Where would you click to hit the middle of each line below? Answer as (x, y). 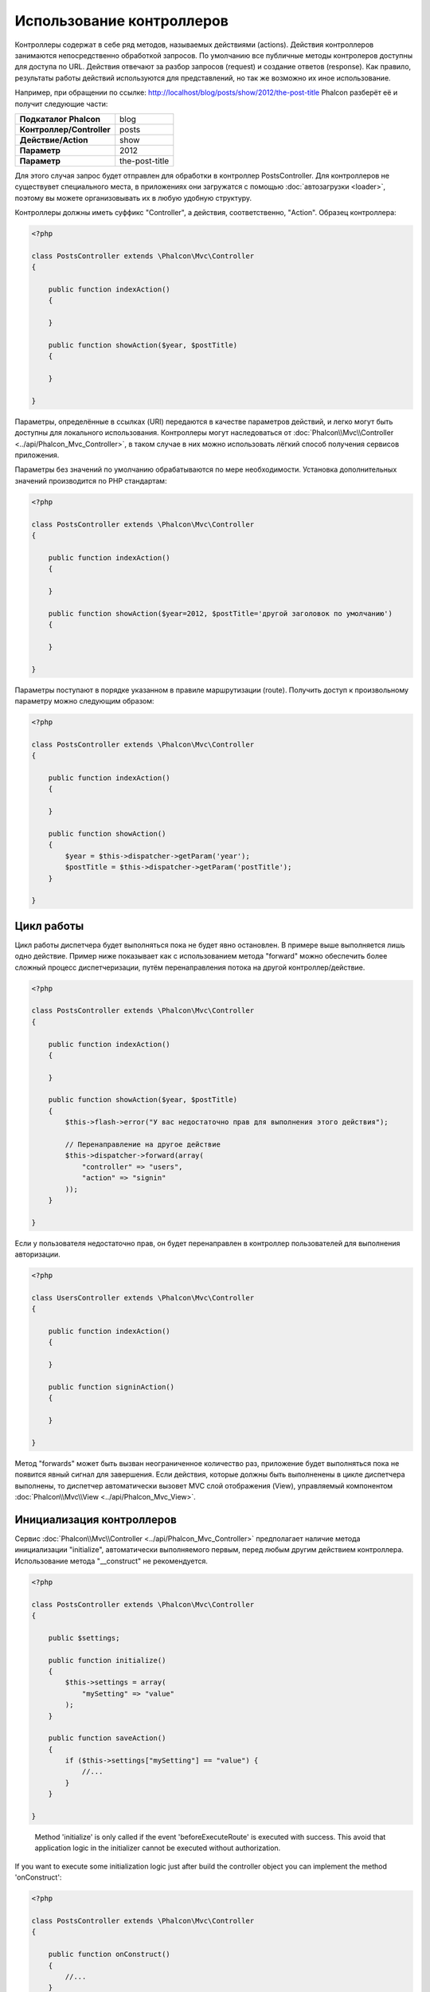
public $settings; (84, 1638)
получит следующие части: (61, 104)
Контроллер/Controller (65, 129)
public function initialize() (107, 1660)
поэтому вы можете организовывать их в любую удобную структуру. (133, 198)
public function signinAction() (111, 1387)
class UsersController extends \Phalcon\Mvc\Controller (143, 1298)
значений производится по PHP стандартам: (91, 480)
